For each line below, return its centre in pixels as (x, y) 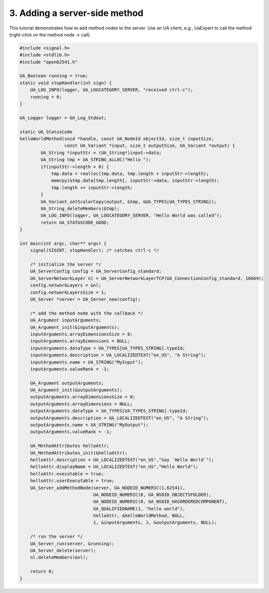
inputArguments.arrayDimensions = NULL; (80, 341)
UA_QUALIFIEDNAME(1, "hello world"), (139, 508)
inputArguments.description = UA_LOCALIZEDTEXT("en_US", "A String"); (118, 355)
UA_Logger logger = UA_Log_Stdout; (63, 118)
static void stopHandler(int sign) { (66, 83)
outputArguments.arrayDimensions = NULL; (81, 404)
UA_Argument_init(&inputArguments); (75, 327)
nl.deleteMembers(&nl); (59, 558)
